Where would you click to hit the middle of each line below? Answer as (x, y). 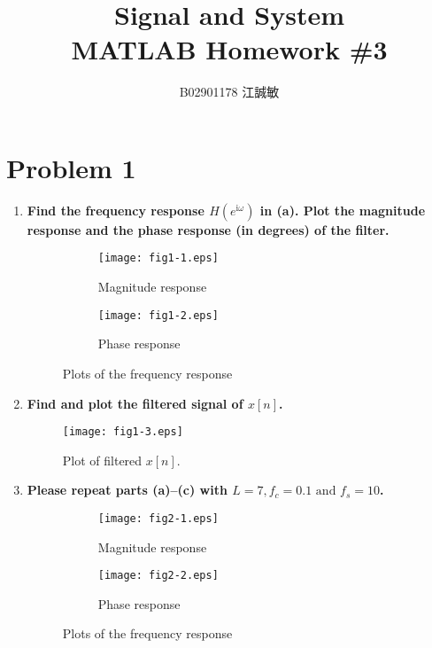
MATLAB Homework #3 (229, 49)
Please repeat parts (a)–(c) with (127, 490)
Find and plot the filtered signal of (135, 403)
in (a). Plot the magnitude (343, 210)
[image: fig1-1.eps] (158, 258)
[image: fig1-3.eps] (123, 432)
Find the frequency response (116, 210)
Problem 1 (71, 167)
